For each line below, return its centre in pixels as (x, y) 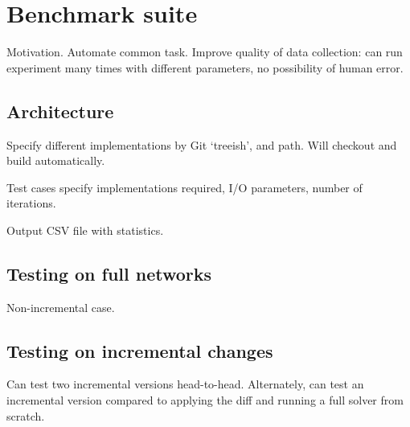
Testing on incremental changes (140, 350)
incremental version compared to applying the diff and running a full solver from (205, 400)
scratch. (26, 415)
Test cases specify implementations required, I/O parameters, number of (184, 187)
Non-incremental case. (61, 307)
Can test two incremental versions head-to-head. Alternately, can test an (185, 384)
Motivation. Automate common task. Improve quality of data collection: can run (205, 52)
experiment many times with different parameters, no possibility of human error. (205, 67)
